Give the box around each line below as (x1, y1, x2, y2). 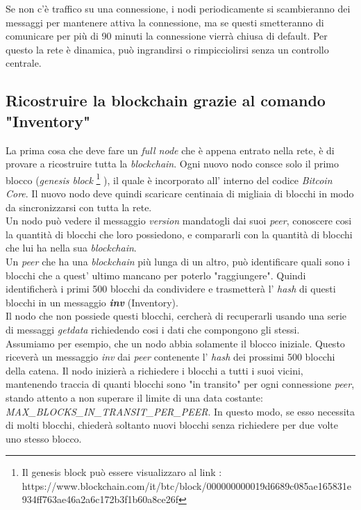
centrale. (6, 56, 42, 70)
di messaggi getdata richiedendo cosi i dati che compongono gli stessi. (6, 322, 300, 336)
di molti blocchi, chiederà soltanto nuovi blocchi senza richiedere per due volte (6, 418, 339, 432)
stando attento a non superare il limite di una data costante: (6, 390, 263, 404)
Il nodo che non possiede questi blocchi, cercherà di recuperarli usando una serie (6, 309, 347, 323)
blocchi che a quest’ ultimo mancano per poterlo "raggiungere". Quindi (6, 268, 306, 282)
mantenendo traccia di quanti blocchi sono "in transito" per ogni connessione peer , (6, 377, 355, 391)
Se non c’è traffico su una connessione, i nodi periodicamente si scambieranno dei (6, 1, 351, 15)
